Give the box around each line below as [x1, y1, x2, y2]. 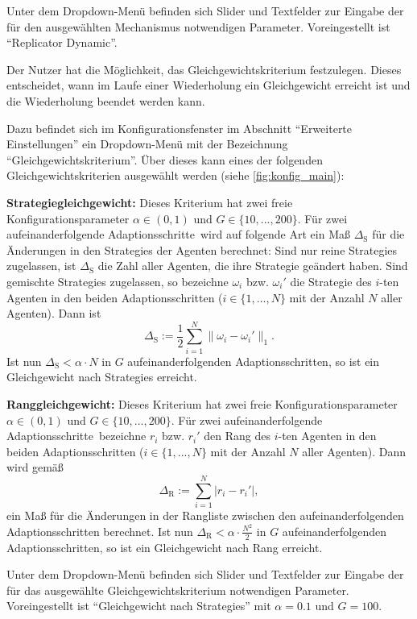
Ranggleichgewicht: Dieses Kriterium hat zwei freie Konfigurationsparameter [6, 396, 398, 412]
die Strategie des [290, 272, 372, 289]
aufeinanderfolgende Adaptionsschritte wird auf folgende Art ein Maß [6, 226, 350, 243]
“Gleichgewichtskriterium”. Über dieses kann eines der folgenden [6, 151, 323, 168]
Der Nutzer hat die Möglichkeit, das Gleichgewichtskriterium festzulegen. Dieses [6, 60, 402, 77]
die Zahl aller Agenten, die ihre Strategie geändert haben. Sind [97, 257, 408, 274]
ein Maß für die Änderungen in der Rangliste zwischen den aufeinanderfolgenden [6, 507, 404, 524]
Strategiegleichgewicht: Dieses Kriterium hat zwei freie [6, 193, 293, 210]
